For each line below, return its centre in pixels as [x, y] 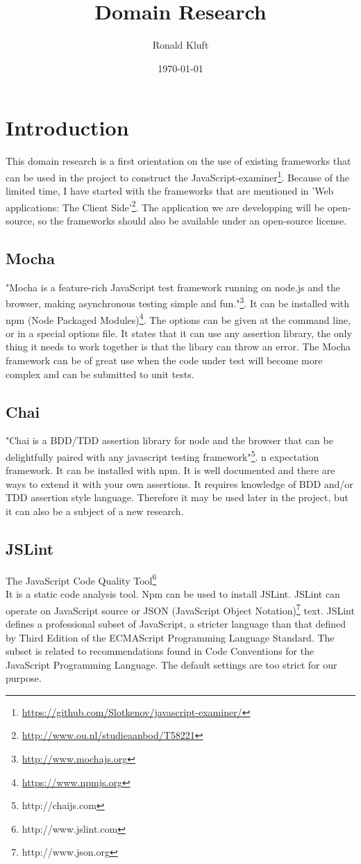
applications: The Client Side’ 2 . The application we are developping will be [165, 206]
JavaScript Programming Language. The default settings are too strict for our [171, 664]
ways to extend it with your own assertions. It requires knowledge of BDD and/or [179, 483]
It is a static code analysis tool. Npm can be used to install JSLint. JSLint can [173, 594]
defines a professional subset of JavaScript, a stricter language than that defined [176, 623]
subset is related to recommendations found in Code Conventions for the [160, 651]
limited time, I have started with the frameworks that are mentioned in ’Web [170, 191]
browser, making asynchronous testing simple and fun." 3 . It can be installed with [178, 302]
